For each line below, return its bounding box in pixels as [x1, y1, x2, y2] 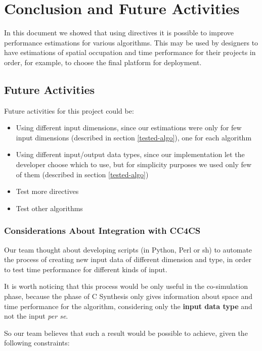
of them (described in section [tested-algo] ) [16, 169, 149, 179]
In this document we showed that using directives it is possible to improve [4, 27, 234, 38]
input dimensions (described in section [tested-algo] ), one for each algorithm [16, 132, 252, 142]
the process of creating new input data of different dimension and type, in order [4, 254, 251, 265]
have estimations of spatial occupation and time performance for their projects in [4, 47, 256, 58]
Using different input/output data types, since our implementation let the [16, 149, 245, 160]
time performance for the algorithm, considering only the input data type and [4, 300, 252, 311]
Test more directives [16, 186, 79, 196]
